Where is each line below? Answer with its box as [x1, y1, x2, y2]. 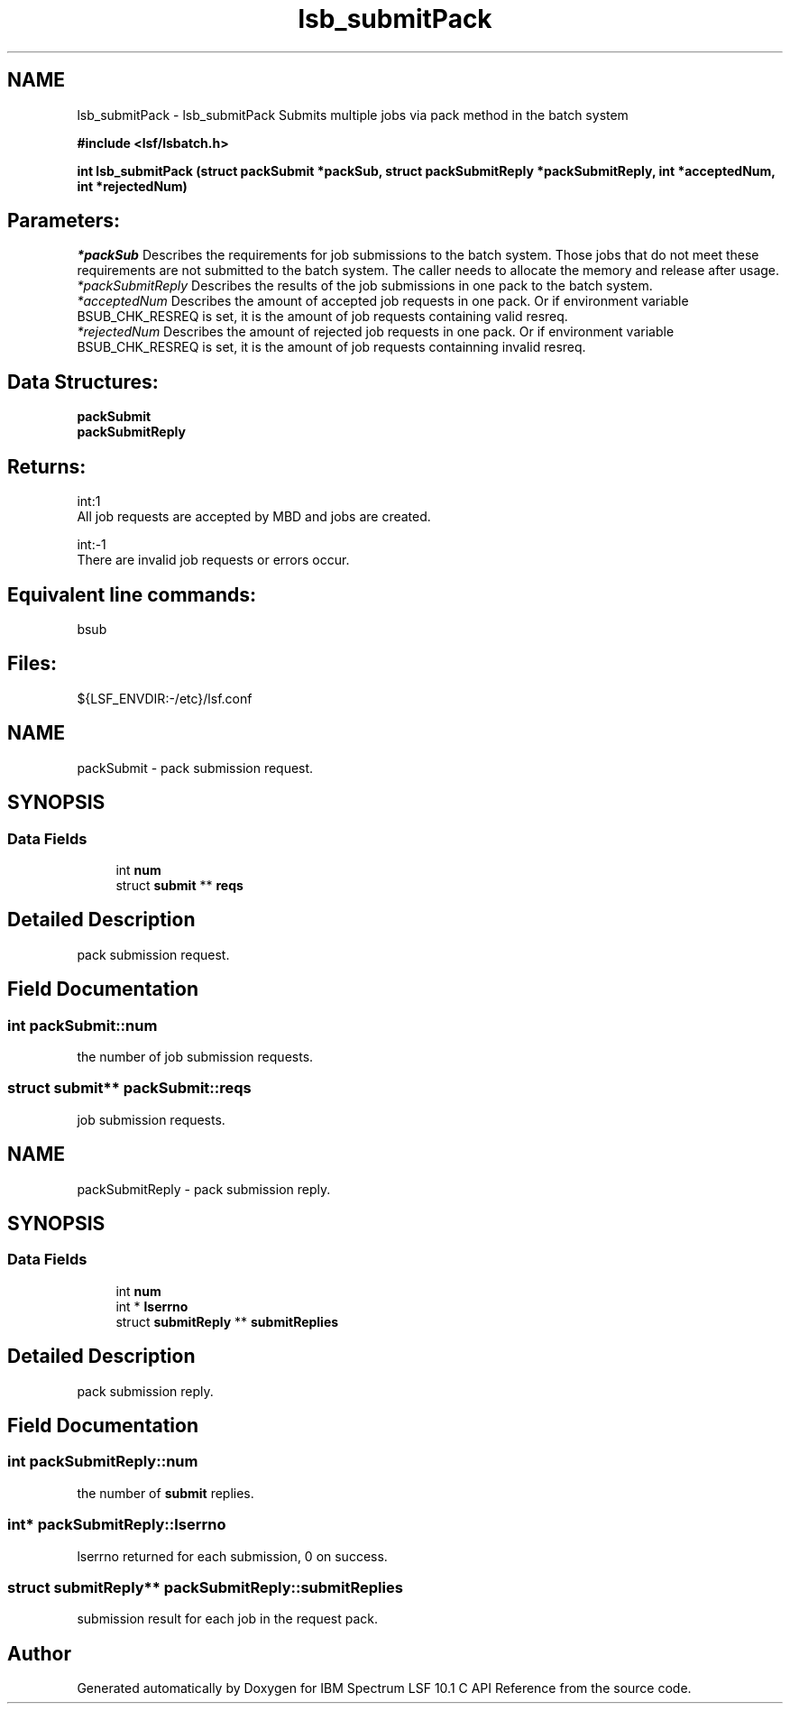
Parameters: [7, 209, 120, 233]
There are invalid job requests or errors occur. [77, 552, 350, 568]
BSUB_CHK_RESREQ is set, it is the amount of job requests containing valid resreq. [77, 308, 568, 325]
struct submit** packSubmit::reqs [7, 1079, 252, 1098]
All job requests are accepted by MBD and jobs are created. [77, 509, 431, 525]
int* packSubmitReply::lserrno [7, 1515, 226, 1534]
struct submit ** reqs [115, 877, 243, 893]
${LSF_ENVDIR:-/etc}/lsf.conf [77, 690, 253, 706]
